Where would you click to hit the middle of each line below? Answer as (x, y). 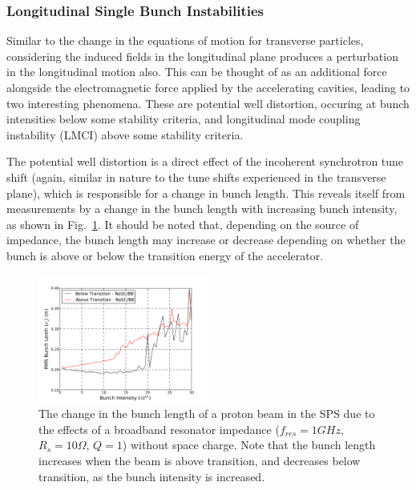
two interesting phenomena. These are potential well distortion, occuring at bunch (208, 103)
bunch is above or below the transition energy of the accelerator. (165, 255)
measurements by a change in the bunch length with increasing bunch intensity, (202, 209)
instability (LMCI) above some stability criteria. (125, 134)
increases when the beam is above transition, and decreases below (200, 460)
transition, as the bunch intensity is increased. (152, 476)
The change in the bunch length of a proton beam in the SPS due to (207, 414)
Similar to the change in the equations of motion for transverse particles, (185, 40)
